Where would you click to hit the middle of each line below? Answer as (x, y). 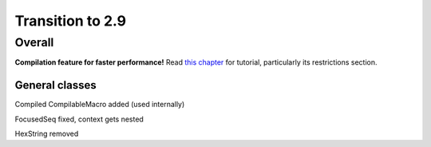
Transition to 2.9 (71, 21)
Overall (34, 42)
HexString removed (47, 134)
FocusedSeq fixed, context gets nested (79, 119)
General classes (56, 85)
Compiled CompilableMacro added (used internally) (100, 105)
